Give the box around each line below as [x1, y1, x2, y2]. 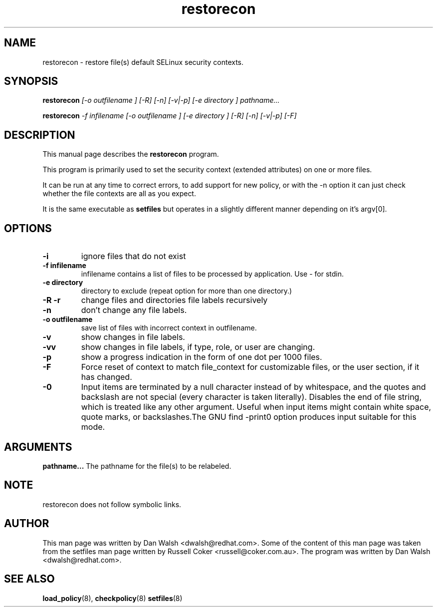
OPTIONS [4, 222, 52, 235]
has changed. [81, 372, 132, 382]
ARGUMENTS [4, 440, 72, 453]
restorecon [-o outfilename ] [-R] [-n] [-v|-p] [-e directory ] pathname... [42, 96, 280, 105]
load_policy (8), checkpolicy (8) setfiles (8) [42, 594, 183, 603]
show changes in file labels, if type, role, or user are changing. [81, 342, 315, 352]
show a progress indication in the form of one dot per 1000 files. [81, 352, 322, 362]
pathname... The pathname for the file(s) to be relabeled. [42, 461, 231, 470]
